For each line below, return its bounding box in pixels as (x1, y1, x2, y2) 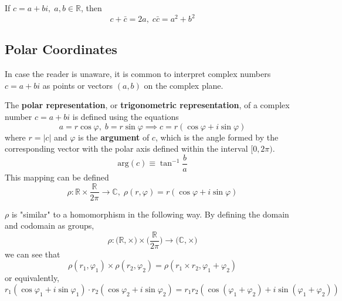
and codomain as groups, (5, 219, 94, 232)
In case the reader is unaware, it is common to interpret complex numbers (5, 68, 271, 80)
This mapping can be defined (5, 170, 109, 183)
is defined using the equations (72, 111, 179, 123)
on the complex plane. (144, 79, 224, 91)
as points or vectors (42, 79, 113, 91)
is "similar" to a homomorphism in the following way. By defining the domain (11, 208, 289, 220)
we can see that (5, 248, 60, 260)
